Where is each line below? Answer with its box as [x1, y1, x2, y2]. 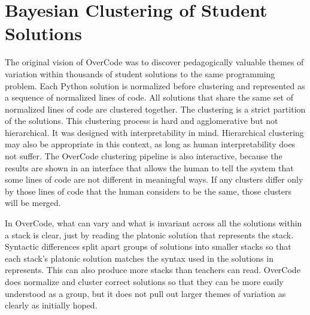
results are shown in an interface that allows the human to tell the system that [5, 161, 294, 174]
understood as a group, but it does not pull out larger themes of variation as [5, 287, 286, 299]
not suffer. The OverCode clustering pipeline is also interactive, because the [5, 150, 282, 162]
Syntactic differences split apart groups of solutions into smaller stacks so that [5, 240, 291, 253]
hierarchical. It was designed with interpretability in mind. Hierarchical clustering [5, 126, 304, 138]
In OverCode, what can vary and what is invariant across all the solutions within [5, 217, 302, 229]
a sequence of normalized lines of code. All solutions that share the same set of [5, 91, 294, 104]
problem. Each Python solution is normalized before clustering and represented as [5, 79, 305, 92]
